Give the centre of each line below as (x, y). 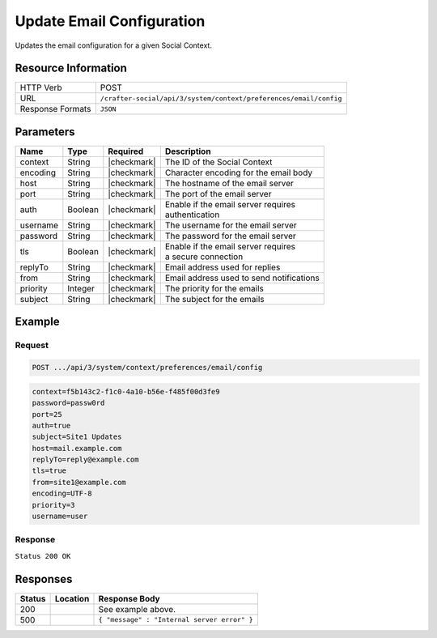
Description (188, 151)
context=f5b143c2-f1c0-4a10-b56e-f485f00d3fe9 (126, 391)
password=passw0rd (68, 403)
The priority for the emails (214, 288)
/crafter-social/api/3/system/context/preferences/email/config (221, 98)
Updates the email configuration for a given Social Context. (113, 45)
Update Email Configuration (110, 21)
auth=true (51, 425)
